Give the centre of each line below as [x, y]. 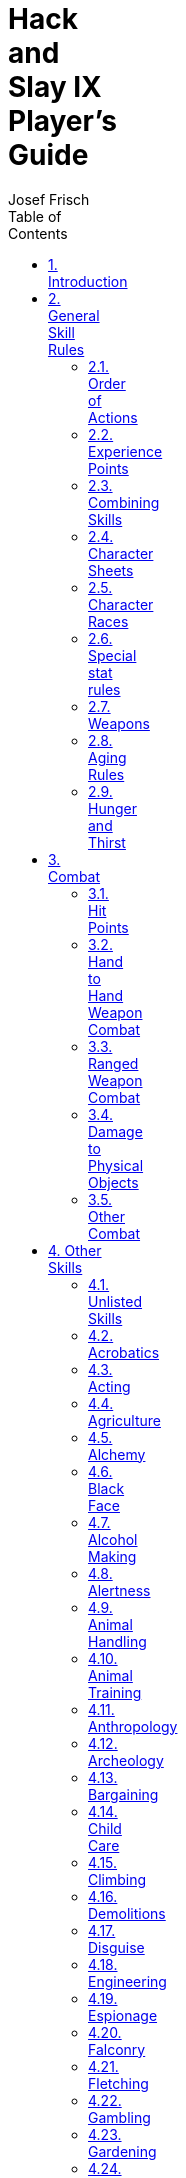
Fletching [118, 2083]
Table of [35, 216]
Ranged [113, 1063]
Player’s [62, 121]
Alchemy [117, 1454]
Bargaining [123, 1794]
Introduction [88, 281]
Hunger [112, 808]
